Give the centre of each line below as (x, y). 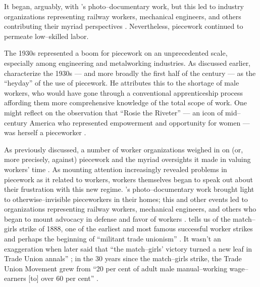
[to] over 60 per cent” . (63, 278)
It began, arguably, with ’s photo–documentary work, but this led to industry (124, 6)
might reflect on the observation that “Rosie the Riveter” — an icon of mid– (122, 112)
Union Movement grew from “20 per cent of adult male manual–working (116, 268)
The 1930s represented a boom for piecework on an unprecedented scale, (116, 53)
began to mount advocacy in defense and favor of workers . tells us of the (117, 218)
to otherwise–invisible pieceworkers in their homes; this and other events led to (126, 199)
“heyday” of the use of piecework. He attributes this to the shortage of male (122, 83)
